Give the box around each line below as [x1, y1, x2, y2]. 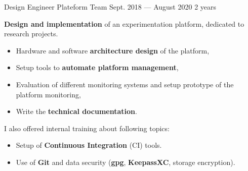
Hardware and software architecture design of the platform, [16, 45, 210, 55]
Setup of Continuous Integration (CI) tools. [16, 140, 162, 150]
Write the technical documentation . [16, 106, 137, 117]
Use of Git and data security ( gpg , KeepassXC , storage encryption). [16, 156, 235, 167]
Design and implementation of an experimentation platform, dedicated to [4, 18, 244, 29]
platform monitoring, [16, 89, 81, 99]
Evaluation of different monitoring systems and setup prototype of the [16, 79, 234, 89]
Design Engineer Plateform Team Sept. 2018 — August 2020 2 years [4, 2, 217, 12]
